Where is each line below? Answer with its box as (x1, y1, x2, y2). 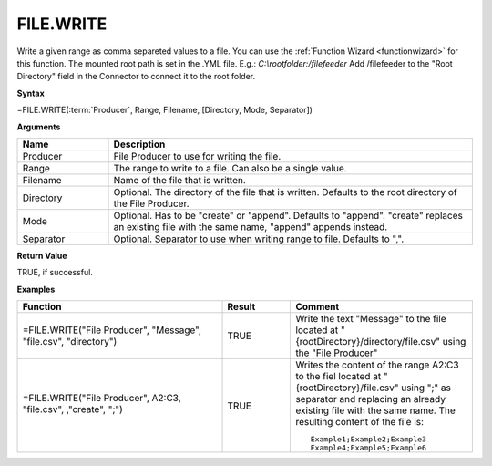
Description (113, 138, 166, 150)
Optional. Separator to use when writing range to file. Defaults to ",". (113, 233, 405, 245)
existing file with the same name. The (295, 404, 456, 417)
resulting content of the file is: (295, 416, 424, 429)
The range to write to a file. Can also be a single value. (113, 161, 347, 174)
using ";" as (401, 381, 451, 394)
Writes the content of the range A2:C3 (295, 358, 459, 371)
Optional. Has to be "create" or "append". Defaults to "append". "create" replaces (113, 209, 464, 222)
